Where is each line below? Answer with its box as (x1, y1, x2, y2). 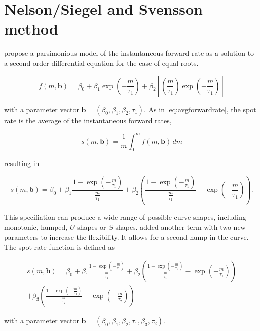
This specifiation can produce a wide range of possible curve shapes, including (4, 211, 246, 222)
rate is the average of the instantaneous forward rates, (4, 115, 172, 125)
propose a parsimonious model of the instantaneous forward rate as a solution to (4, 48, 254, 58)
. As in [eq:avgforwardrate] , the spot (144, 104, 256, 114)
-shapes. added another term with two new (113, 221, 246, 232)
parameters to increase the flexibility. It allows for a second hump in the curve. (4, 231, 249, 242)
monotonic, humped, (4, 221, 68, 232)
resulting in (4, 158, 40, 169)
